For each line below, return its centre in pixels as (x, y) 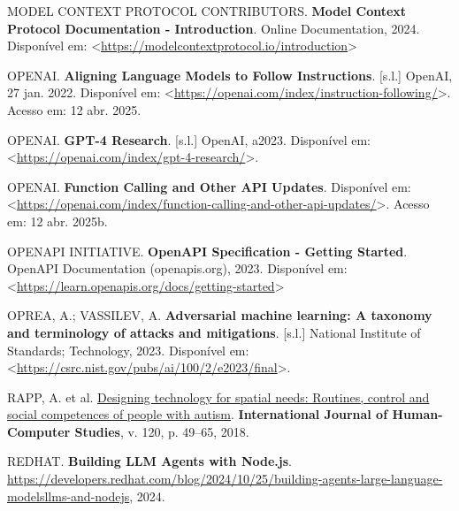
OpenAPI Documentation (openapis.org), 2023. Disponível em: (177, 268)
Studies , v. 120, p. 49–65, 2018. (162, 431)
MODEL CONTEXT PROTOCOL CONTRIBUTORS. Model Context (207, 11)
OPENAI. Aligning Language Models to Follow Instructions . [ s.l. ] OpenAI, (230, 75)
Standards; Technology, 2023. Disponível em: (128, 350)
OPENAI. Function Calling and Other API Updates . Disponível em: (209, 186)
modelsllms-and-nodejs (69, 496)
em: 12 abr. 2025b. (57, 221)
